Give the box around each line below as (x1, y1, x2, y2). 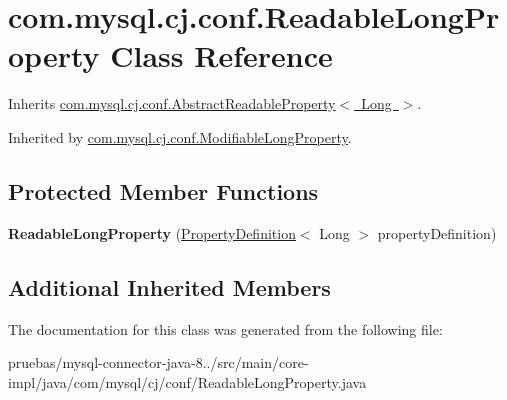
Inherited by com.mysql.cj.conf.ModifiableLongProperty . (8, 126, 352, 147)
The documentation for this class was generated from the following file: (8, 318, 443, 339)
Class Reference (110, 35, 333, 76)
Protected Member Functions (8, 175, 319, 206)
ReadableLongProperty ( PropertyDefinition (8, 222, 296, 243)
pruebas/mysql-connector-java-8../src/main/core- (8, 352, 309, 373)
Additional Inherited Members (8, 271, 331, 302)
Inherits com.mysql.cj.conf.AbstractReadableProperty (8, 93, 336, 114)
